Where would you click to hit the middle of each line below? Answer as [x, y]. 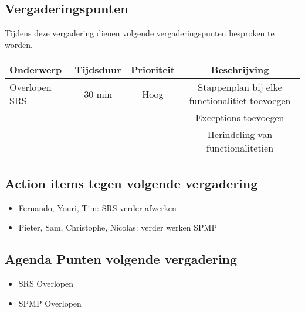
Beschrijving [240, 70]
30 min [98, 94]
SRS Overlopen [46, 283]
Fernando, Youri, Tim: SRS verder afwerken [97, 207]
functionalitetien [240, 148]
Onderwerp [36, 70]
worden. [19, 44]
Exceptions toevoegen [240, 118]
